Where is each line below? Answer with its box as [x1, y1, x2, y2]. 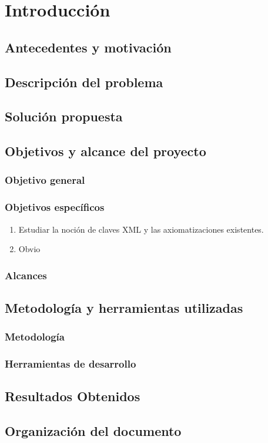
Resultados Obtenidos [5, 387, 140, 405]
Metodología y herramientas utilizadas [5, 298, 243, 316]
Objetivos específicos [5, 200, 105, 214]
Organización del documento [5, 422, 182, 440]
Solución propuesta [5, 107, 123, 125]
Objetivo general [5, 173, 85, 187]
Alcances [5, 267, 47, 282]
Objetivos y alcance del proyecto [5, 142, 206, 160]
